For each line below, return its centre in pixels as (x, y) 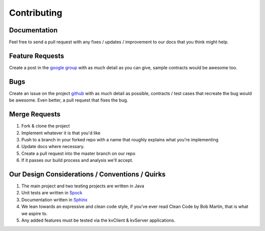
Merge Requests (35, 115)
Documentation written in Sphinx (54, 200)
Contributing (36, 13)
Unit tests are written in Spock (52, 193)
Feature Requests (37, 56)
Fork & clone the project (46, 126)
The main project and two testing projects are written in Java (83, 186)
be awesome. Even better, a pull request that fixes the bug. (69, 100)
